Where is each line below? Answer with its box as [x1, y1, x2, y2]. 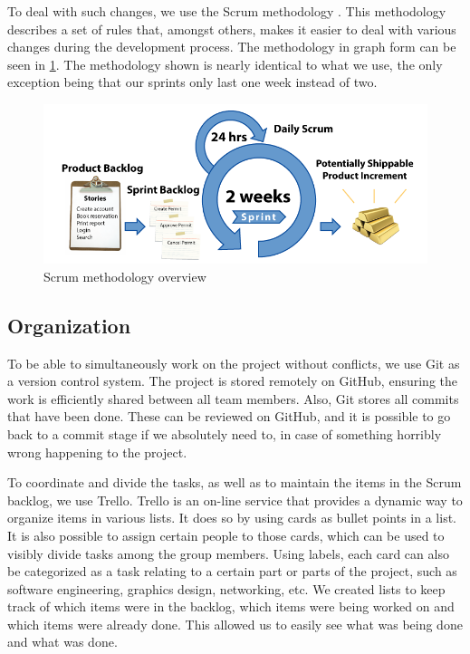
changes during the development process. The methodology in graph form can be [7, 37, 456, 56]
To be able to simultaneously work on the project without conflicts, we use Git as [7, 353, 460, 372]
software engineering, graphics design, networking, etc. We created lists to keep [7, 579, 446, 598]
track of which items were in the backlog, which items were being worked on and [7, 597, 455, 616]
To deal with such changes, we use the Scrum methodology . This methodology [7, 2, 446, 20]
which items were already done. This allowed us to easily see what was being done [7, 614, 463, 633]
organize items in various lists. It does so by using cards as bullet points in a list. [7, 508, 456, 527]
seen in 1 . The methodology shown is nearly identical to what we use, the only [7, 54, 443, 73]
